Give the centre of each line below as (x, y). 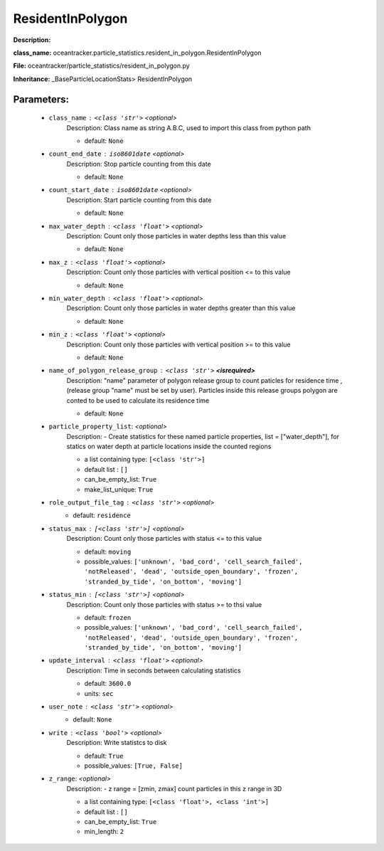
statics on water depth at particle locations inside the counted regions (169, 446)
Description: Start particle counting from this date (139, 200)
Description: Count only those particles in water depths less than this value (176, 236)
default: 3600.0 (108, 684)
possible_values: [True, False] (133, 766)
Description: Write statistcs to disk (117, 743)
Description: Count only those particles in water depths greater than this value (181, 308)
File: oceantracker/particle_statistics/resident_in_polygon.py (101, 66)
